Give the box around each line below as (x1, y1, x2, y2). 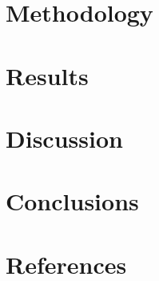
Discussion (6, 121, 123, 154)
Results (6, 59, 89, 92)
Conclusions (6, 185, 139, 218)
